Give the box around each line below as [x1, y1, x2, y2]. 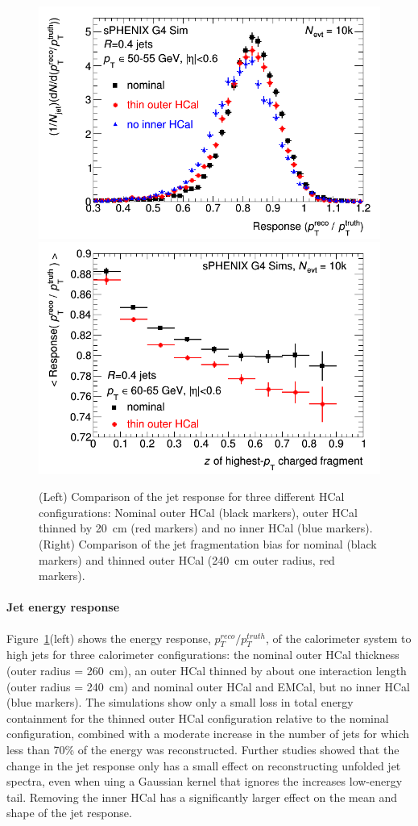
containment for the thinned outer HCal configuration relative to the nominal [6, 709, 389, 726]
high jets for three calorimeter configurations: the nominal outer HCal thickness [6, 646, 399, 663]
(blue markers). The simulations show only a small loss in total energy [6, 694, 354, 711]
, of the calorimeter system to [265, 629, 412, 646]
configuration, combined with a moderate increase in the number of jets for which [6, 725, 410, 742]
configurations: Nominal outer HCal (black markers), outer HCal [39, 503, 358, 520]
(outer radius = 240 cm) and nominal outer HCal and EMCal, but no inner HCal [6, 678, 410, 695]
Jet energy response [6, 599, 120, 615]
